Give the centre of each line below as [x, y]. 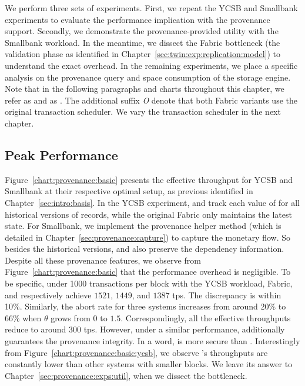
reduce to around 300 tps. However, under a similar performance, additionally [145, 329]
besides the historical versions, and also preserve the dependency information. [145, 249]
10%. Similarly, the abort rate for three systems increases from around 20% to [145, 306]
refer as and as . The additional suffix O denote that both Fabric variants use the [151, 100]
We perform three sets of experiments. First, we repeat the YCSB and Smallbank [151, 8]
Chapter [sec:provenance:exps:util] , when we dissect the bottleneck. [126, 375]
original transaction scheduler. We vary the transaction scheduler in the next [143, 112]
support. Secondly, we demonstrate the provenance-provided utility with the [142, 31]
